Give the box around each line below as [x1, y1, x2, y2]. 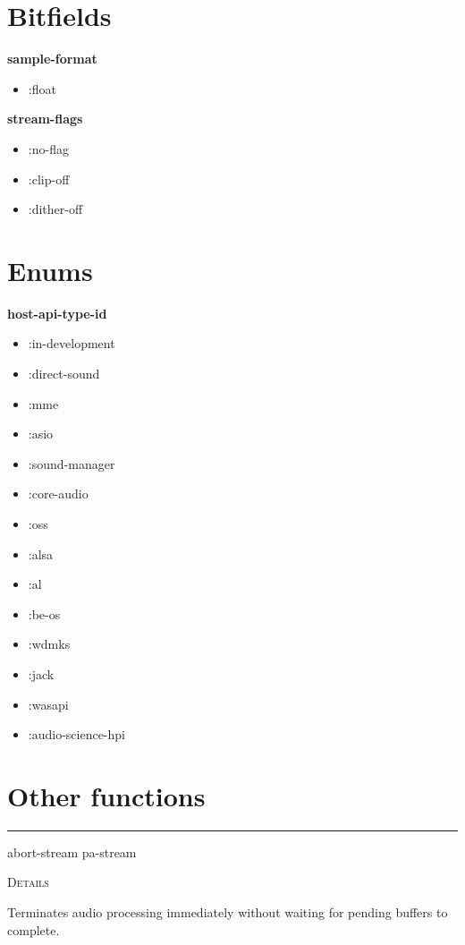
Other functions [7, 777, 206, 813]
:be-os [28, 604, 61, 623]
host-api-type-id [7, 303, 107, 322]
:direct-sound [28, 364, 100, 382]
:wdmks [28, 634, 71, 653]
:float [28, 79, 56, 98]
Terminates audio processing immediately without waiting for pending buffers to [7, 903, 448, 922]
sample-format [7, 49, 97, 68]
